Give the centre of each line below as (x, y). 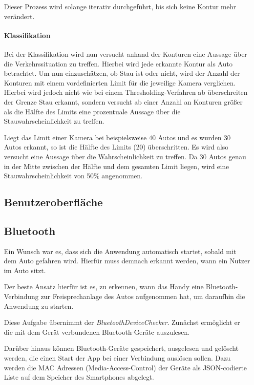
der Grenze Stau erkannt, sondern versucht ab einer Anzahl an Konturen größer (123, 101)
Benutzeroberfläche (53, 202)
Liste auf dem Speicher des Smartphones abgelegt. (79, 377)
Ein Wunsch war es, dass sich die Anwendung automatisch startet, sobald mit (120, 251)
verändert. (19, 16)
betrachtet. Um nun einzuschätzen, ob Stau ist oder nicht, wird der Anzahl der (122, 73)
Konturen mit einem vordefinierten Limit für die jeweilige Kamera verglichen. (120, 82)
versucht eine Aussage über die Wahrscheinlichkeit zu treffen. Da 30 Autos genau (125, 156)
